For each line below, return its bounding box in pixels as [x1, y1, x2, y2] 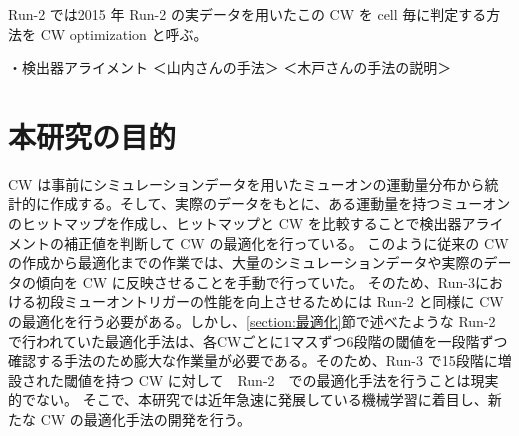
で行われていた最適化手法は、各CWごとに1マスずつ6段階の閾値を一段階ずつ [8, 330, 508, 351]
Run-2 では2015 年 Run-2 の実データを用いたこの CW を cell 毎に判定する [8, 3, 487, 24]
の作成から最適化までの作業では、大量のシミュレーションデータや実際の [8, 252, 484, 273]
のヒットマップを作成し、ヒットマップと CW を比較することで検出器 [8, 213, 462, 234]
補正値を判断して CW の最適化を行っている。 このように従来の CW [63, 232, 509, 253]
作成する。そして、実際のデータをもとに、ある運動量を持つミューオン [49, 193, 511, 214]
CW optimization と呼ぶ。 [40, 23, 208, 44]
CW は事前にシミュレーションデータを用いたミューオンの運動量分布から [8, 173, 485, 194]
